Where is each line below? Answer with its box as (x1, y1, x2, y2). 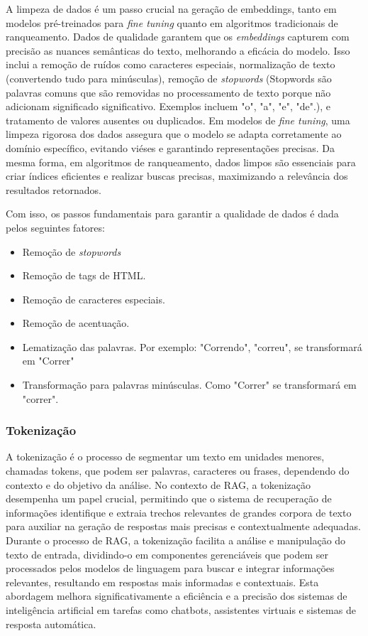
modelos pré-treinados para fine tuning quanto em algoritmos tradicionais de (6, 15, 338, 30)
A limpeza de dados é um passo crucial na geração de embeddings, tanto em (6, 1, 337, 16)
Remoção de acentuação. (22, 316, 130, 330)
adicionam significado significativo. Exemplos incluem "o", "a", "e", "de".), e (6, 99, 331, 114)
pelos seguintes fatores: (6, 220, 105, 235)
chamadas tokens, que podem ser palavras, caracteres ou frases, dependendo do (6, 463, 350, 478)
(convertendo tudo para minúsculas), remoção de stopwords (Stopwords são (6, 70, 332, 85)
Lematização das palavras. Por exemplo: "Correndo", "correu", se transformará (22, 339, 362, 354)
